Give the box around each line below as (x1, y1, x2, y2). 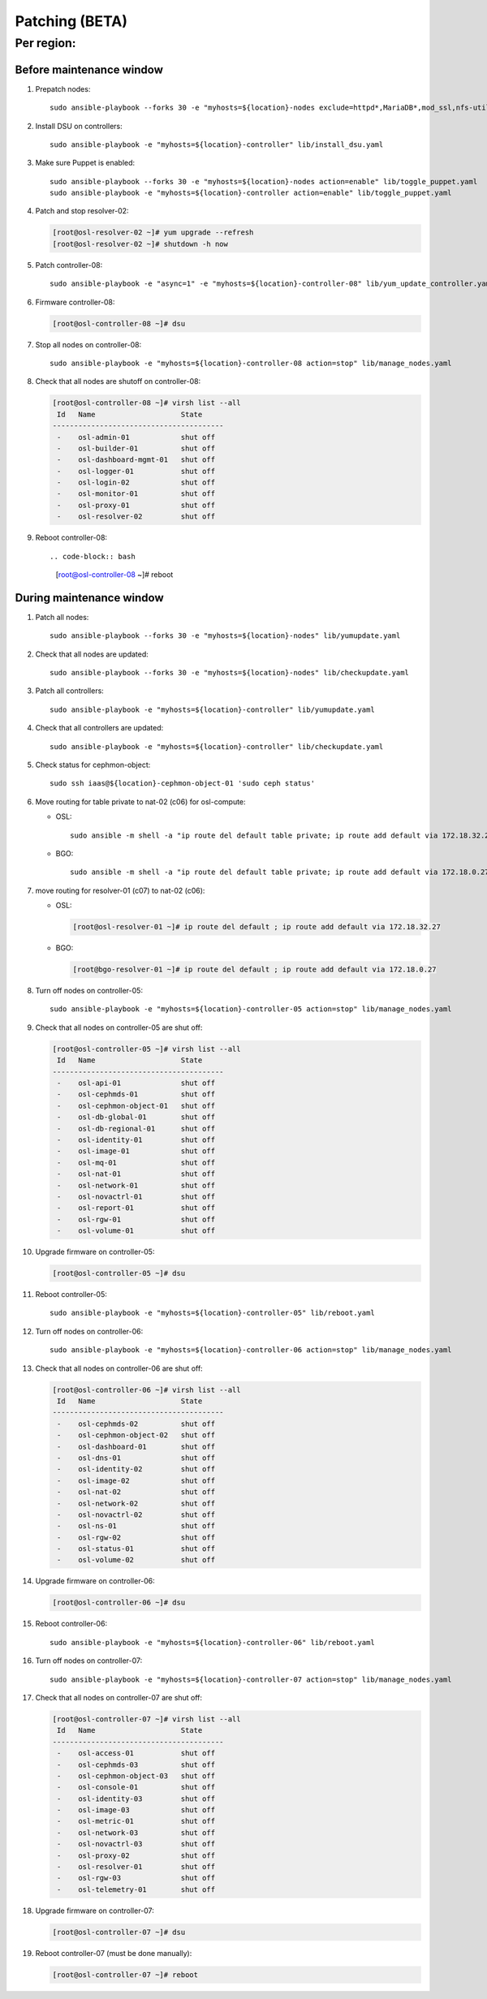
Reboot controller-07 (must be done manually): (35, 1948, 192, 1958)
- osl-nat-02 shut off (57, 1488, 215, 1497)
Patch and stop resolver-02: (35, 206, 129, 216)
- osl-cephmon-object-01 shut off (57, 1101, 215, 1110)
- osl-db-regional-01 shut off (57, 1124, 215, 1133)
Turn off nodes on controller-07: (35, 1656, 143, 1665)
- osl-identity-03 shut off (57, 1794, 215, 1803)
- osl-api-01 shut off (57, 1079, 215, 1088)
